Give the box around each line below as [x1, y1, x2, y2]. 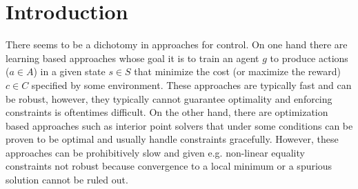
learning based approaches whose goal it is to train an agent [6, 50, 259, 65]
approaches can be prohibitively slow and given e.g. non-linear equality [6, 145, 305, 159]
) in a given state [33, 64, 106, 79]
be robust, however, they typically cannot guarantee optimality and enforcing [6, 91, 332, 106]
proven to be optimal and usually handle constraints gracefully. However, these [6, 132, 339, 146]
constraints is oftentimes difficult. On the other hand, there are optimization [6, 105, 328, 119]
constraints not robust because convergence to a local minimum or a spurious [6, 159, 332, 173]
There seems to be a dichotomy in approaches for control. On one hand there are [6, 37, 348, 52]
